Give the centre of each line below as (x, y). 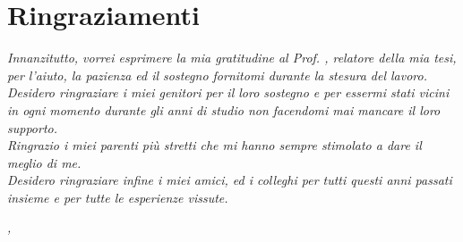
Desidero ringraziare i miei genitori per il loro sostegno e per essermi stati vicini (228, 92)
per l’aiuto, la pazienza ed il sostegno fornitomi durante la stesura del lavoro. (217, 75)
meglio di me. (44, 162)
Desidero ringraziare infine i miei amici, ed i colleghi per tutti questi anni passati (230, 180)
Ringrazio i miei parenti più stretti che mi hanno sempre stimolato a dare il (214, 145)
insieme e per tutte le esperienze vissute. (118, 197)
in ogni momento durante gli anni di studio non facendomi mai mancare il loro (224, 109)
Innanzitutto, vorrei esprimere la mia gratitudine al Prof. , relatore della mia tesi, (232, 58)
